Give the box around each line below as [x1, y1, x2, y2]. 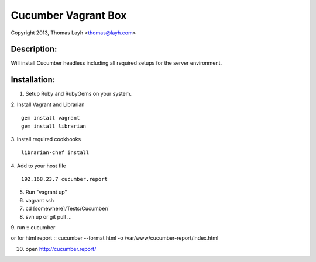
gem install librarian [21, 123, 87, 130]
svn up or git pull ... [25, 213, 73, 220]
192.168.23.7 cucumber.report [21, 176, 108, 183]
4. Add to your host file [11, 162, 67, 169]
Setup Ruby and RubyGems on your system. [25, 90, 132, 97]
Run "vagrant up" [25, 188, 67, 195]
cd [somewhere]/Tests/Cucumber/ [25, 205, 109, 212]
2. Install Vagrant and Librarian [11, 101, 85, 108]
